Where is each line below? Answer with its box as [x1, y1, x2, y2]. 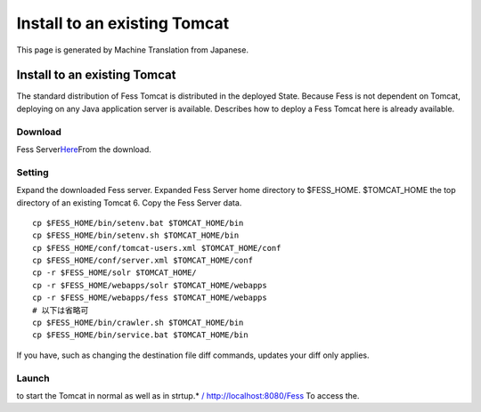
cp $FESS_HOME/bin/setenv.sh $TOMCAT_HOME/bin [32, 230, 240, 240]
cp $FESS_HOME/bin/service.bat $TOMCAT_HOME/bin [32, 330, 249, 340]
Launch [16, 372, 50, 384]
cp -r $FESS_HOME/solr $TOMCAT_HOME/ [32, 268, 198, 278]
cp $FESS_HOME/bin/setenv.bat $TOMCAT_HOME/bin [32, 218, 244, 228]
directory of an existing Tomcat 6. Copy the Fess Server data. [16, 197, 242, 208]
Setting [16, 166, 49, 178]
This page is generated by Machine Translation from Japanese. [16, 44, 249, 55]
